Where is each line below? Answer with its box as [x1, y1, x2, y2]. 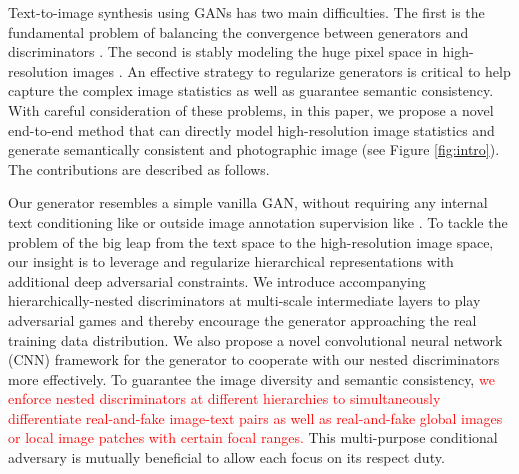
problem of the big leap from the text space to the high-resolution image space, [8, 231, 494, 252]
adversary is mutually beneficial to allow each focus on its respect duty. [8, 447, 445, 468]
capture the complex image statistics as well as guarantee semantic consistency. [8, 80, 494, 101]
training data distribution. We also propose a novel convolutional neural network [8, 329, 503, 350]
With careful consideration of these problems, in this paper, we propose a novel [8, 99, 494, 120]
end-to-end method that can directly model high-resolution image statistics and [8, 119, 495, 140]
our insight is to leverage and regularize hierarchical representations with [8, 251, 454, 272]
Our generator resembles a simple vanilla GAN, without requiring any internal [8, 192, 488, 213]
